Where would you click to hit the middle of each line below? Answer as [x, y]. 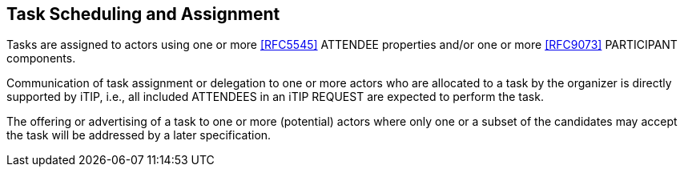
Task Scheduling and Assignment [143, 14]
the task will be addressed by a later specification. [139, 135]
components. [41, 58]
